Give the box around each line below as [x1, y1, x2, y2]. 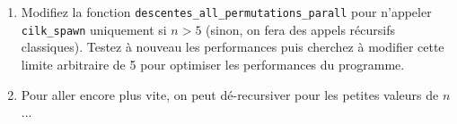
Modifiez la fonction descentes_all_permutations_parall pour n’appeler [21, 3, 432, 21]
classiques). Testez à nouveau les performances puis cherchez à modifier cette [21, 37, 444, 56]
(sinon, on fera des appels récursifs [206, 20, 395, 38]
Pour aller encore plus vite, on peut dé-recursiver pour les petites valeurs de [21, 85, 439, 103]
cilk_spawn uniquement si [21, 20, 167, 38]
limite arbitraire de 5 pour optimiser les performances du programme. [21, 54, 405, 73]
